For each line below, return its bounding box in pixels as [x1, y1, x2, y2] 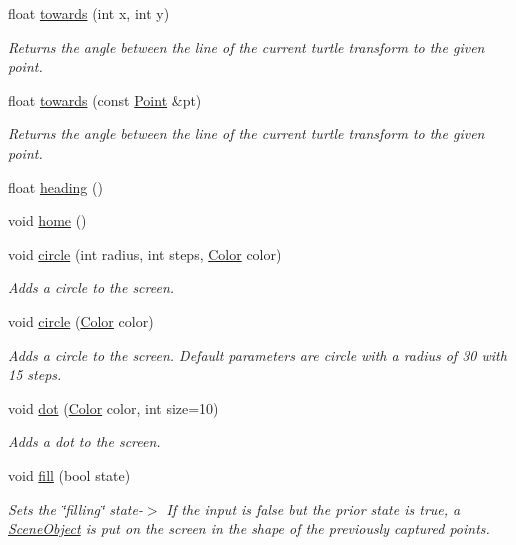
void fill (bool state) [8, 464, 131, 485]
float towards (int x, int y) [8, 3, 170, 23]
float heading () [8, 176, 103, 197]
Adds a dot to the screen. [8, 431, 161, 452]
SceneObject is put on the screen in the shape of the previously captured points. [8, 518, 490, 539]
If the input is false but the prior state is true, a [166, 498, 461, 519]
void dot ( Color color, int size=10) [8, 397, 219, 418]
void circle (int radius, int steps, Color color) [8, 243, 282, 264]
